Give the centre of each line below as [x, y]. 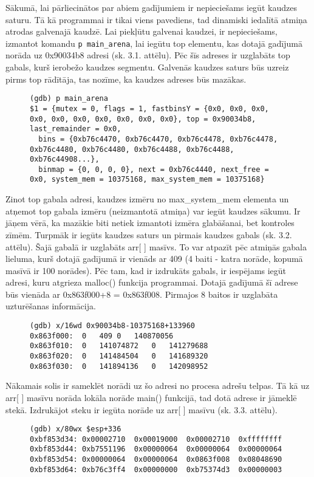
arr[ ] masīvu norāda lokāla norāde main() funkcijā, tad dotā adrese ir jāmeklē [151, 397]
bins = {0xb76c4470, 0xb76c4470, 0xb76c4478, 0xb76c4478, [158, 139]
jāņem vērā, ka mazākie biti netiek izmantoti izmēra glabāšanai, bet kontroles [150, 223]
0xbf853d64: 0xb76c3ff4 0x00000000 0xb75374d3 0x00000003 [156, 469]
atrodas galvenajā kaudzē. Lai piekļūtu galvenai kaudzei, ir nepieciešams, [142, 31]
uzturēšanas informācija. [51, 306]
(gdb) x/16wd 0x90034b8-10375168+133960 [113, 326]
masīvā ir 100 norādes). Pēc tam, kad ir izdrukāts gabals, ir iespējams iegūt [146, 270]
